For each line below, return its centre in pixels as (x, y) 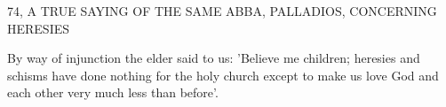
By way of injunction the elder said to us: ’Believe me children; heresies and (214, 58)
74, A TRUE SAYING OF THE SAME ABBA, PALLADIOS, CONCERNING (222, 11)
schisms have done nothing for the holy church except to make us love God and (223, 75)
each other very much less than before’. (113, 92)
